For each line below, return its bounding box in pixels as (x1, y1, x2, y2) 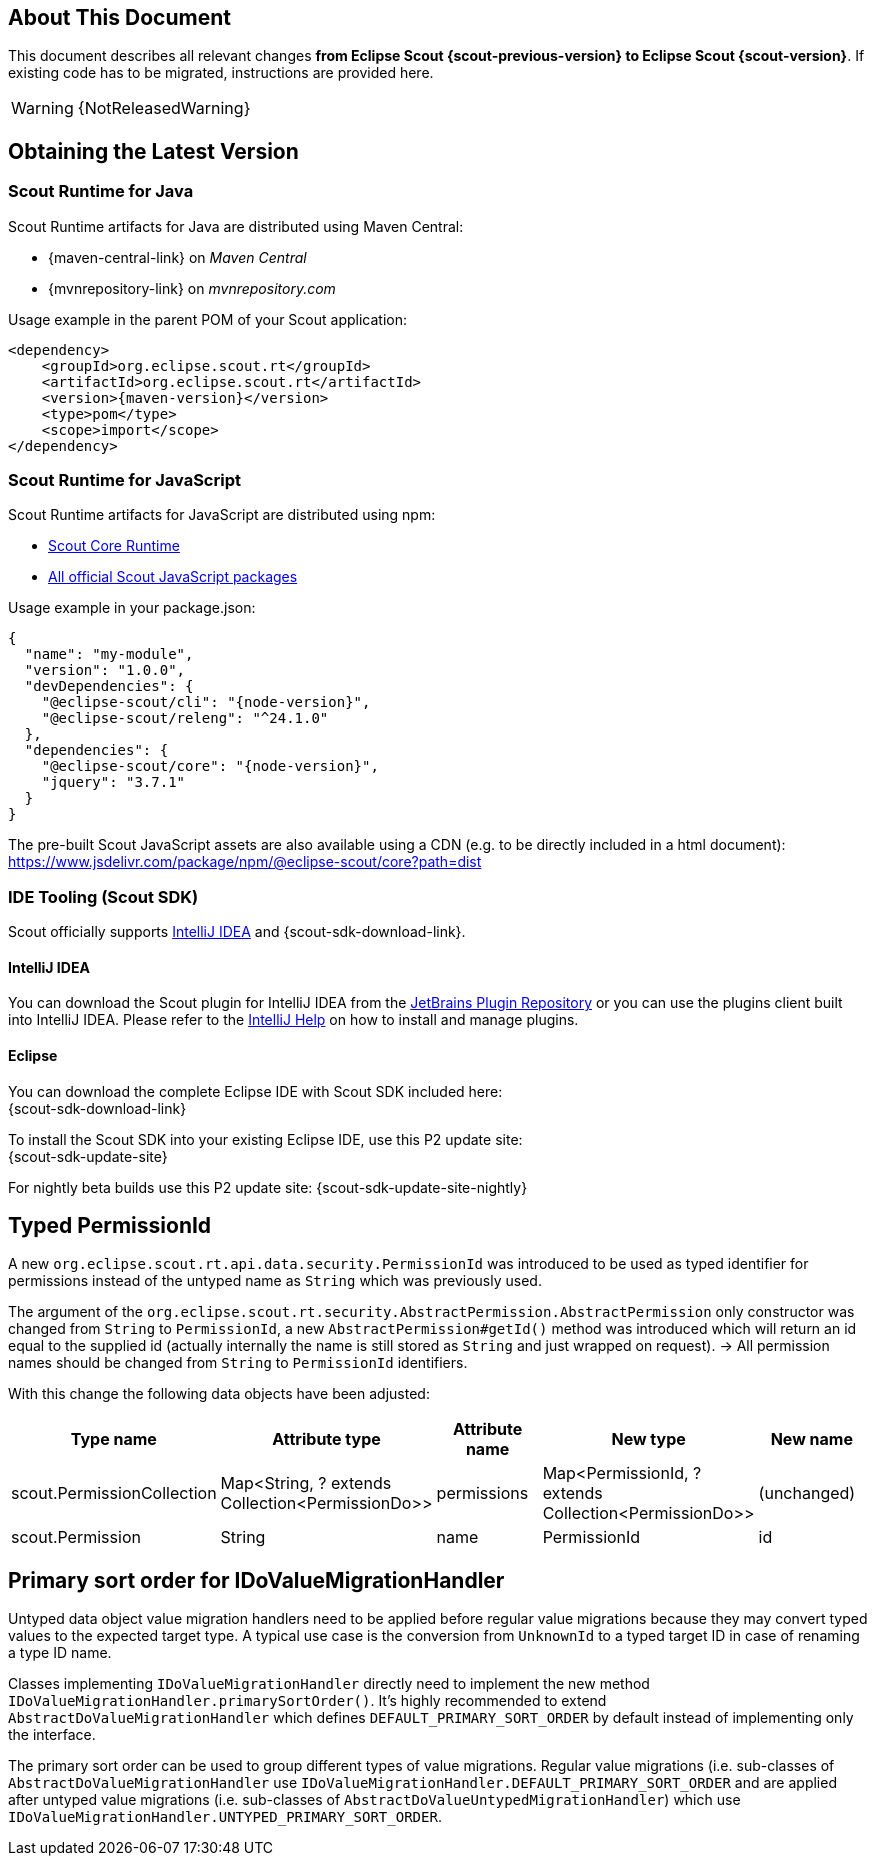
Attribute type (272, 1429, 381, 1450)
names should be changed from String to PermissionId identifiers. (8, 1354, 468, 1372)
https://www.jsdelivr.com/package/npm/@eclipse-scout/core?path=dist (8, 853, 482, 871)
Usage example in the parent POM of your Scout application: (8, 310, 407, 328)
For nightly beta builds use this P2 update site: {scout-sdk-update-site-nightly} (8, 1178, 528, 1196)
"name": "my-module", (24, 646, 194, 663)
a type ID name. (8, 1644, 112, 1662)
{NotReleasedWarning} (77, 98, 251, 119)
